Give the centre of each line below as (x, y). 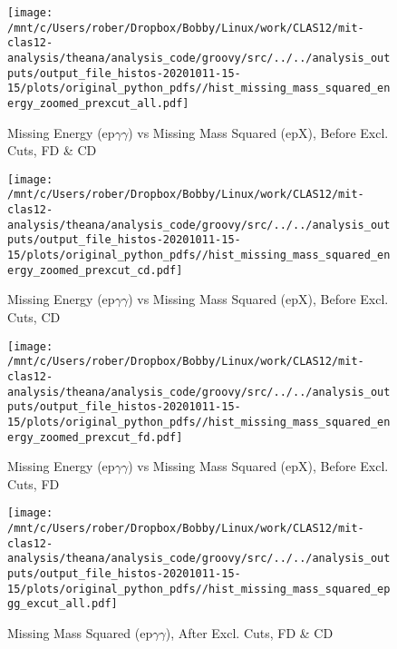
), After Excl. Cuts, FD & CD (249, 632)
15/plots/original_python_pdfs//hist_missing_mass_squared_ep (199, 589)
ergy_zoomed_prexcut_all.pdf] (98, 103)
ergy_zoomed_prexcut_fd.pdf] (95, 437)
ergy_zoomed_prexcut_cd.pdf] (95, 270)
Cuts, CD (34, 316)
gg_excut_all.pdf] (63, 604)
